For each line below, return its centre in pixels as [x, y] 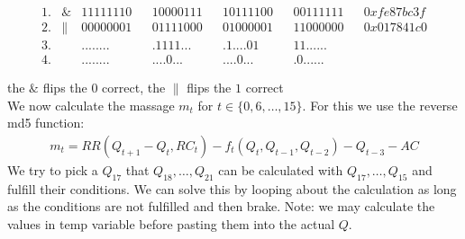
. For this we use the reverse [380, 105]
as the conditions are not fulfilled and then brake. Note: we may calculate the [221, 206]
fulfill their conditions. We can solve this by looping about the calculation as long [232, 188]
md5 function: [46, 123]
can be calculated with [281, 169]
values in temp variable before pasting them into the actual [171, 223]
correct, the [134, 88]
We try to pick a [53, 169]
